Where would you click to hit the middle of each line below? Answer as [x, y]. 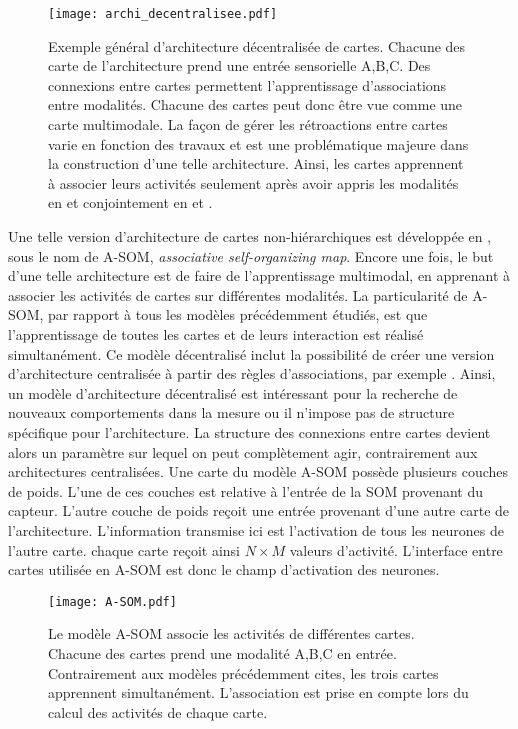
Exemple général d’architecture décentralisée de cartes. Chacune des [257, 45]
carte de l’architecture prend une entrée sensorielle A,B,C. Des [239, 65]
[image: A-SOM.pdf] [112, 601]
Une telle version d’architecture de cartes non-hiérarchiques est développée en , [250, 236]
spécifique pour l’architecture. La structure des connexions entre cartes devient [249, 431]
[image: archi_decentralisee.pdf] [163, 14]
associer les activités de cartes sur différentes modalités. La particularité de [238, 294]
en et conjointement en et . [130, 202]
